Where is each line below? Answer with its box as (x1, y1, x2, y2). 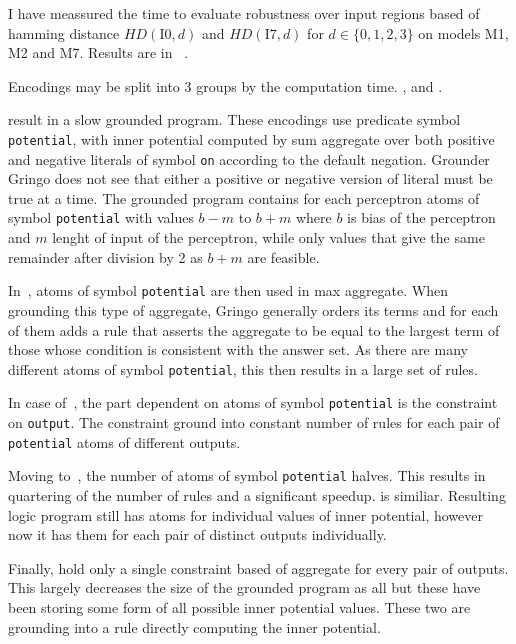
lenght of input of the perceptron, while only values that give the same (52, 227, 485, 248)
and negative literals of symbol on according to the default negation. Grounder (8, 148, 490, 169)
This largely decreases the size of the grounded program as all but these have (8, 577, 481, 598)
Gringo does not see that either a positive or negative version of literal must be (8, 168, 493, 189)
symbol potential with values (8, 207, 194, 228)
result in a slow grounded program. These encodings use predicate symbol (8, 109, 461, 130)
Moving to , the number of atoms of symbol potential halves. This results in (8, 465, 486, 486)
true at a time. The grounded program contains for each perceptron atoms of (8, 187, 480, 208)
